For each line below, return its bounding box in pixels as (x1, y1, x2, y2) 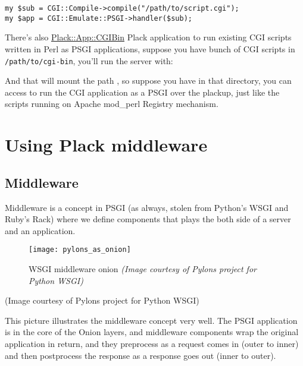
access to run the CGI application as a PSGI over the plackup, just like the (5, 86, 280, 98)
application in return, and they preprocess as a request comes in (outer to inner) (5, 337, 299, 349)
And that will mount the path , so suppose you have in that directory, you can (5, 74, 292, 87)
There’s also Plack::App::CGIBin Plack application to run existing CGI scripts (5, 31, 292, 43)
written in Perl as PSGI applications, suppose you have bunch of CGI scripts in (5, 42, 295, 55)
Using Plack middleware (5, 132, 208, 157)
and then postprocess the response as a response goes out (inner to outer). (5, 349, 276, 361)
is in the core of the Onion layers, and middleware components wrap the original (5, 326, 299, 338)
